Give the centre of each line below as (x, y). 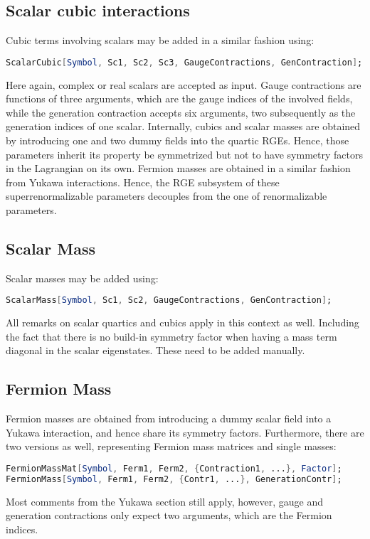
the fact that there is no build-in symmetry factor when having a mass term (171, 336)
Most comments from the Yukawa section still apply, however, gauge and (165, 501)
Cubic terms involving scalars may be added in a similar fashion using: (160, 40)
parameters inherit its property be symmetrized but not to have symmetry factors (184, 154)
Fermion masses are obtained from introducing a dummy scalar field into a (169, 418)
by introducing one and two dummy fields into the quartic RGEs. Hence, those (178, 140)
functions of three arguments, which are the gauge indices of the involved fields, (179, 98)
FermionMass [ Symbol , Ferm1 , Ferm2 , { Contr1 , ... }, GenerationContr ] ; (174, 479)
